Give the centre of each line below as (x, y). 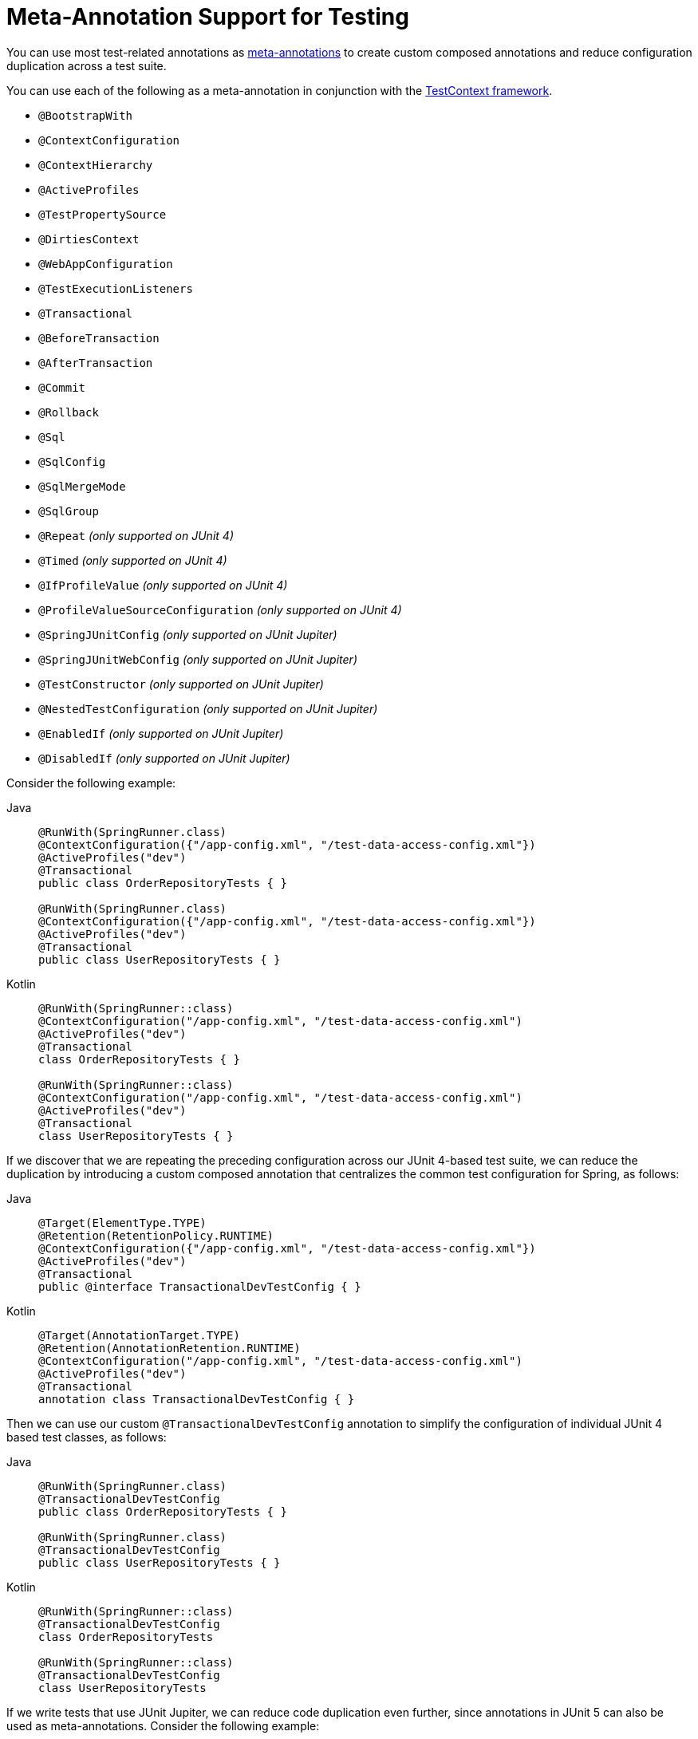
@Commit (62, 387)
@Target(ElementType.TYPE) (122, 1222)
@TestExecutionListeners (116, 288)
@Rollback (69, 412)
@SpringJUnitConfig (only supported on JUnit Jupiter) (188, 634)
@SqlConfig (72, 461)
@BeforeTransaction (99, 338)
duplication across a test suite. (87, 65)
